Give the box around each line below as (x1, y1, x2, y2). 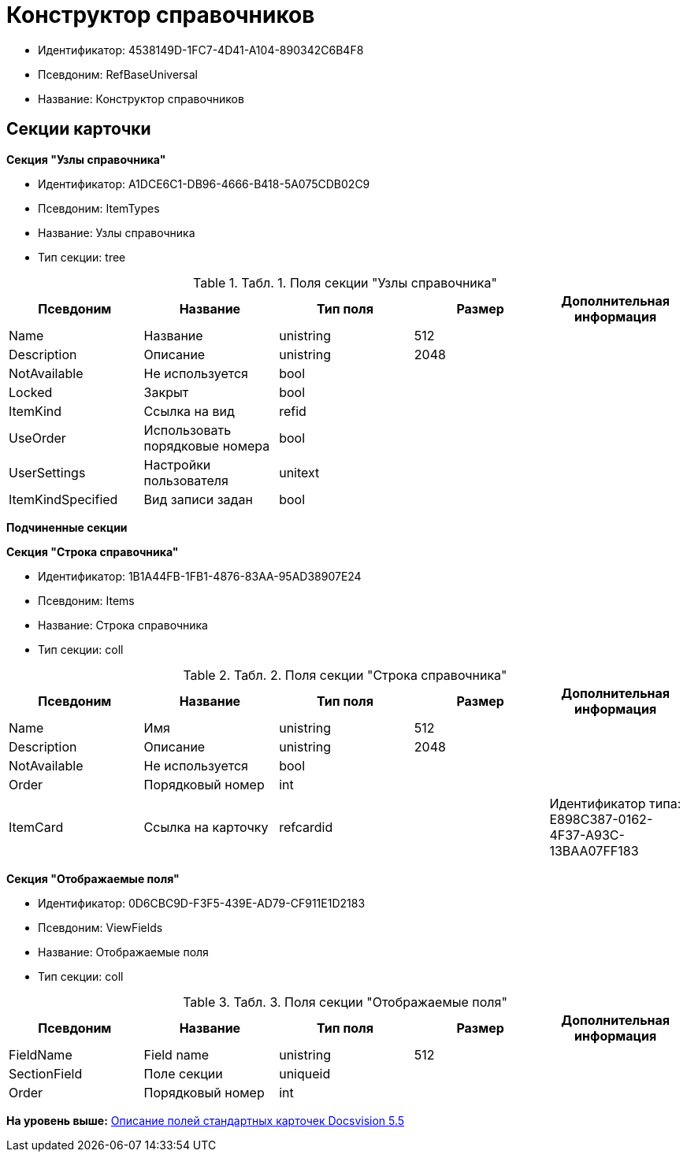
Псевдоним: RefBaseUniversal (38, 67, 198, 81)
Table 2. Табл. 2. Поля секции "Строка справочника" (183, 666, 507, 683)
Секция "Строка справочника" (6, 544, 179, 559)
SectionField (9, 1065, 83, 1082)
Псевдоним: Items (38, 593, 135, 607)
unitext (279, 464, 320, 481)
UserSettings (9, 464, 86, 481)
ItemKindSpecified (9, 491, 118, 507)
